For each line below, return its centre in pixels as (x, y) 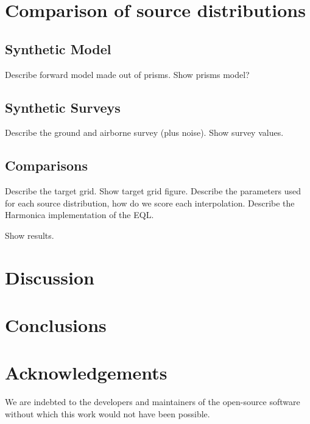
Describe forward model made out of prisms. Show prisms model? (127, 74)
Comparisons (47, 165)
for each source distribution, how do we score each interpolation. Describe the (150, 203)
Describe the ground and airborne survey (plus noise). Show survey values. (144, 132)
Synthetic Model (58, 48)
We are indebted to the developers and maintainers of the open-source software (153, 402)
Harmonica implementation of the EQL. (79, 215)
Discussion (50, 277)
